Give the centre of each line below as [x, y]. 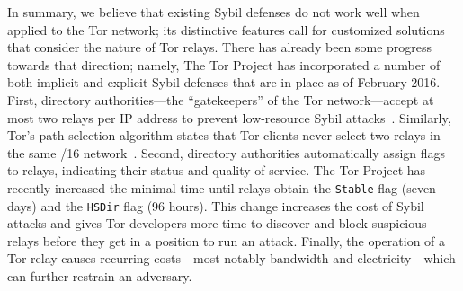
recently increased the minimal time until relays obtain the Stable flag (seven [222, 187]
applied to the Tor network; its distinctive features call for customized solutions [226, 29]
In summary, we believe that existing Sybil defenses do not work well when [214, 12]
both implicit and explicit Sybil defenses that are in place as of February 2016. [224, 82]
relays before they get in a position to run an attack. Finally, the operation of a [227, 240]
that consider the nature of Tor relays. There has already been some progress [220, 47]
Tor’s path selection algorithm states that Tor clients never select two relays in [224, 135]
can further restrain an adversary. [100, 276]
